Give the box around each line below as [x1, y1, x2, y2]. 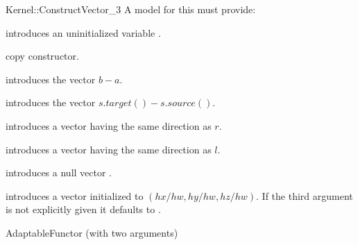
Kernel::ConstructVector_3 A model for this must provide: [6, 2, 256, 16]
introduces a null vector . [6, 165, 112, 180]
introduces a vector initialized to [6, 188, 144, 203]
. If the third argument [256, 188, 353, 203]
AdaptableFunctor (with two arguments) [6, 225, 178, 239]
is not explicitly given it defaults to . [6, 202, 161, 217]
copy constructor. [6, 49, 79, 63]
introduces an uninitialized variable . [6, 25, 161, 40]
